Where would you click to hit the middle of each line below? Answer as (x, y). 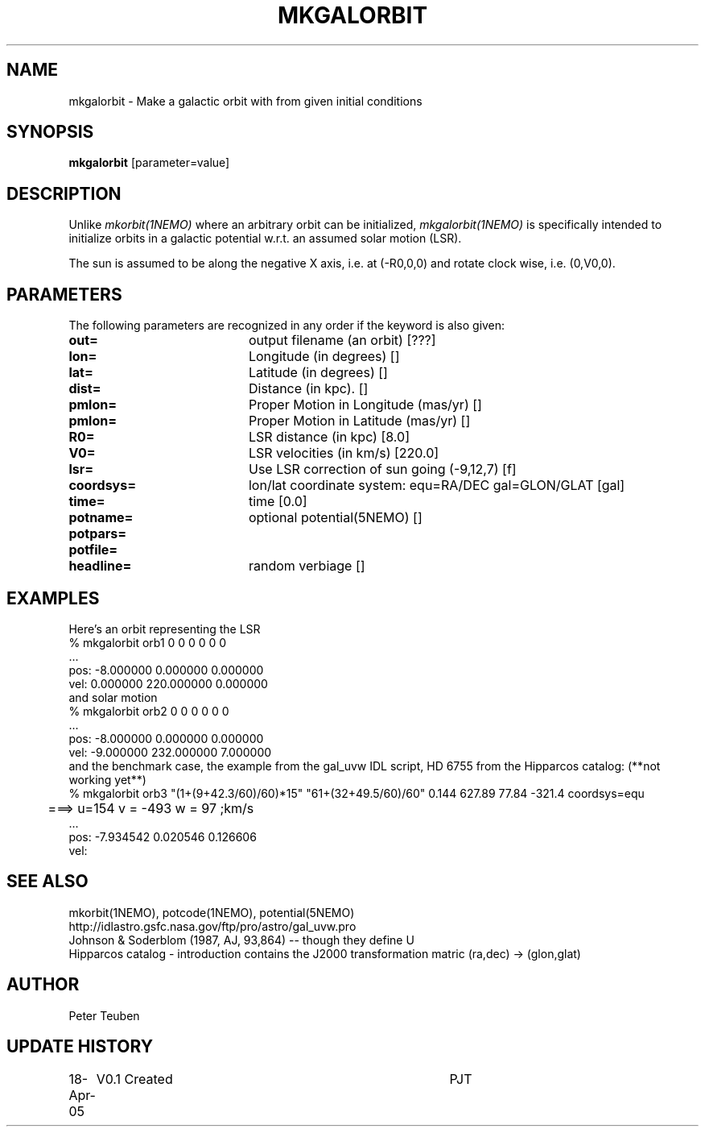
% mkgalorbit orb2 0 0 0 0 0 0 (149, 711)
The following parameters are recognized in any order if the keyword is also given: (287, 326)
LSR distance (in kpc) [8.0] (329, 437)
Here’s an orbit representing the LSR (165, 629)
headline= (100, 566)
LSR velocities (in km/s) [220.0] (344, 453)
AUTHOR (43, 985)
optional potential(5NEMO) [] (335, 518)
